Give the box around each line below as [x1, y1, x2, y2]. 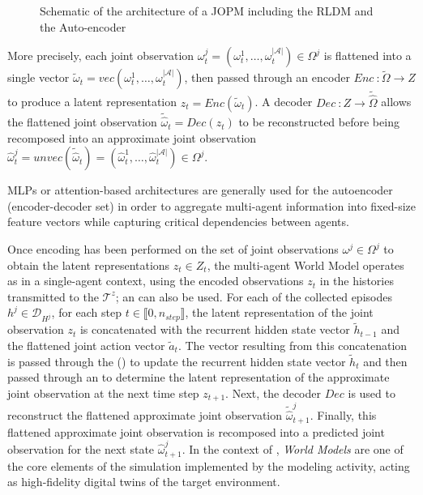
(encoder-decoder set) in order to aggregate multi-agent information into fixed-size [7, 197, 416, 214]
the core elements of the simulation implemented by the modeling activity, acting [7, 457, 410, 474]
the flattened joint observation [7, 113, 157, 130]
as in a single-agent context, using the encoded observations [7, 272, 304, 289]
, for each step [51, 304, 122, 321]
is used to [348, 384, 395, 401]
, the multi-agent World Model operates [207, 256, 404, 273]
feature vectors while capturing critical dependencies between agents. [7, 213, 349, 230]
